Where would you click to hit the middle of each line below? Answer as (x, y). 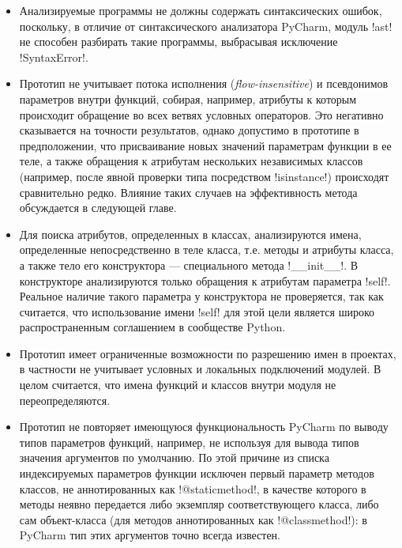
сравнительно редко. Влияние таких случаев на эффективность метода (188, 192)
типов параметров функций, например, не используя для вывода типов (189, 442)
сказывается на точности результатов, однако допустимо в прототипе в (189, 130)
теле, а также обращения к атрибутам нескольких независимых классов (191, 161)
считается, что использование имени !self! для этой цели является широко (197, 311)
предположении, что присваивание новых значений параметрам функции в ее (205, 145)
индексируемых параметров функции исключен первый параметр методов (197, 473)
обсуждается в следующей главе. (98, 208)
